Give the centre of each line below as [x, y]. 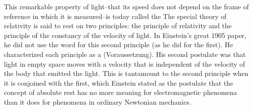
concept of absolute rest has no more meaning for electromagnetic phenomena [121, 92]
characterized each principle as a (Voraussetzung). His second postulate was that [125, 54]
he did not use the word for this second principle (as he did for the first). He [119, 45]
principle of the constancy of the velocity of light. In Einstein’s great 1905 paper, [125, 35]
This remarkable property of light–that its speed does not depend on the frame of [126, 6]
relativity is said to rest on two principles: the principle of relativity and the [118, 26]
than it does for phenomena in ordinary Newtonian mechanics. [98, 101]
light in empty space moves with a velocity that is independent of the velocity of [125, 64]
